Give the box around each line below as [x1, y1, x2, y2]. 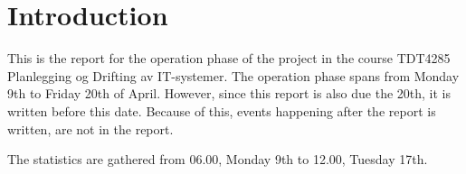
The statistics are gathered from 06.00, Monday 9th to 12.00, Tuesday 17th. [7, 150, 428, 169]
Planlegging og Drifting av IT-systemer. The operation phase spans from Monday [7, 66, 460, 85]
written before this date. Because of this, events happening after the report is [7, 101, 436, 120]
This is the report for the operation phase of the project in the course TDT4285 [7, 49, 451, 68]
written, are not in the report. [7, 119, 174, 138]
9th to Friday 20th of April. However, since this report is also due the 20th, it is [7, 84, 451, 103]
